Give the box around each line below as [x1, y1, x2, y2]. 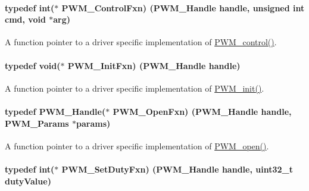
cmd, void [5, 13, 46, 26]
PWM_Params [5, 117, 69, 129]
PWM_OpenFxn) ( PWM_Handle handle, [113, 105, 292, 117]
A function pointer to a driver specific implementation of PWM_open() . [5, 139, 269, 152]
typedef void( [5, 59, 61, 71]
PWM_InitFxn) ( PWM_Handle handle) [67, 59, 241, 71]
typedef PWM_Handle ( [5, 105, 106, 117]
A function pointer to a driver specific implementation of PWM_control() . [5, 36, 277, 48]
